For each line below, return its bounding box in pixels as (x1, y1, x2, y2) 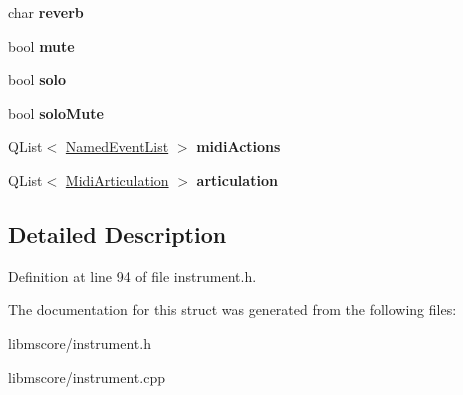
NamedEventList (65, 136, 169, 157)
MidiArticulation (65, 169, 169, 190)
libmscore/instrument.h (8, 332, 151, 353)
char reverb (8, 2, 84, 22)
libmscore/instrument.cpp (8, 366, 165, 387)
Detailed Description (8, 218, 227, 249)
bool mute (8, 35, 75, 56)
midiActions (196, 136, 281, 157)
